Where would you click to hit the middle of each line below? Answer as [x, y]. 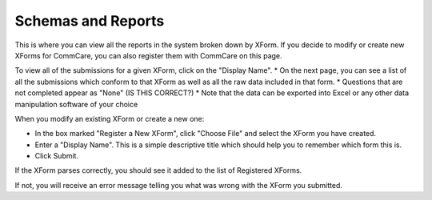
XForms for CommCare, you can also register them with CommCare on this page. [149, 55]
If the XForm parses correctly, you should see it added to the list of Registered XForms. [158, 170]
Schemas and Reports [90, 21]
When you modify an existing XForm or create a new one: [110, 118]
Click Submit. [57, 156]
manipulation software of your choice [76, 104]
